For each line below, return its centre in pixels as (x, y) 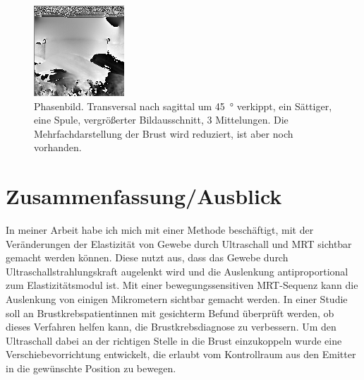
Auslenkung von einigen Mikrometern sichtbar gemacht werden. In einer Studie (177, 299)
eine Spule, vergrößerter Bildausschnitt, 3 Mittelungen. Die (161, 120)
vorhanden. (58, 147)
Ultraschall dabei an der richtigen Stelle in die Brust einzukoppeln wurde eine (174, 340)
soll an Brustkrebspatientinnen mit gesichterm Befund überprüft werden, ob (170, 313)
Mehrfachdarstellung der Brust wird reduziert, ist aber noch (164, 133)
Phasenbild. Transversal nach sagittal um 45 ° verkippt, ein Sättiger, (183, 106)
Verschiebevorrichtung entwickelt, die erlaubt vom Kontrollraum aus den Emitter (181, 354)
